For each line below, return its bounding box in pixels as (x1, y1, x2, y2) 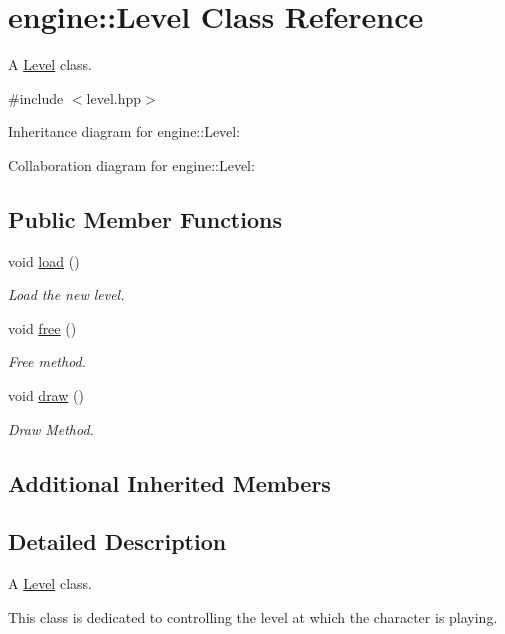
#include (8, 87, 64, 108)
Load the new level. (8, 284, 125, 305)
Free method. (8, 351, 87, 372)
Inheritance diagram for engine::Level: (8, 121, 241, 142)
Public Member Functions (8, 203, 282, 234)
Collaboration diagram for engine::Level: (8, 154, 255, 175)
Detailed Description (8, 526, 227, 557)
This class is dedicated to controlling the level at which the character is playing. (8, 606, 498, 627)
